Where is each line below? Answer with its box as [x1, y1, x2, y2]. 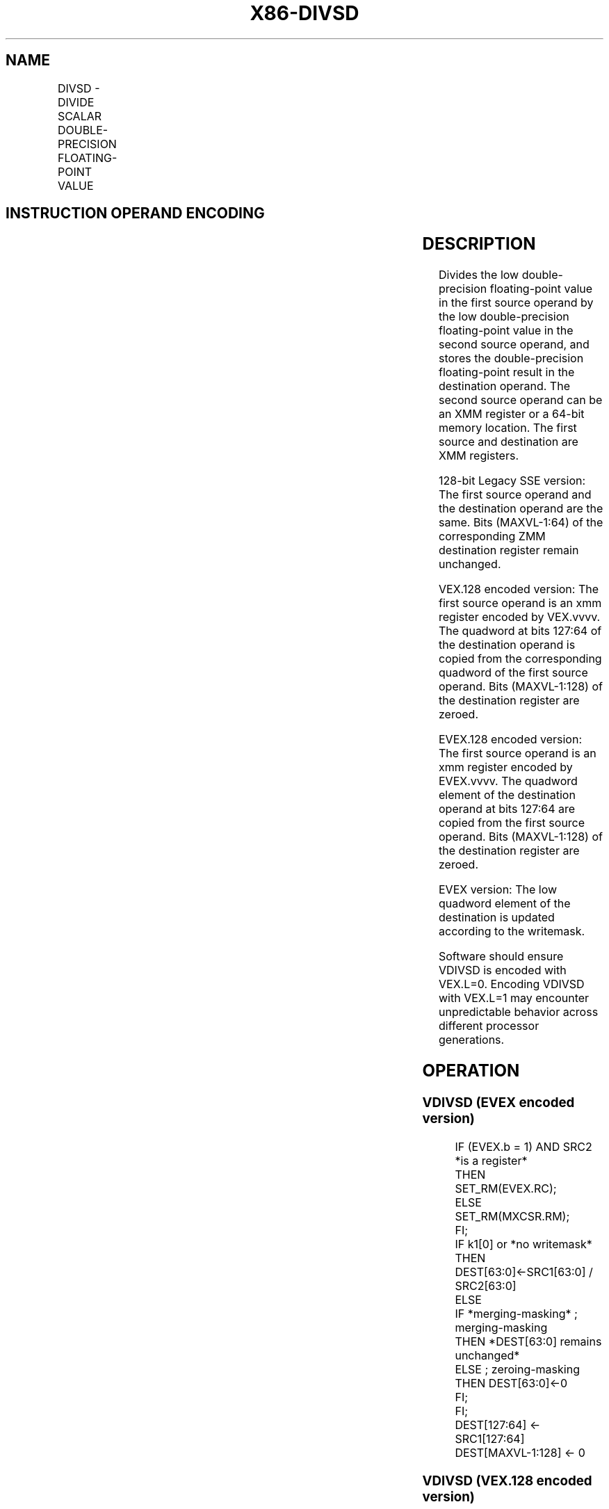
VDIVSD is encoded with [439, 963, 567, 978]
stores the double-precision [439, 351, 584, 366]
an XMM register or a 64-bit [439, 407, 585, 421]
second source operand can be [439, 393, 603, 407]
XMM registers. [439, 449, 519, 463]
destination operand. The [439, 379, 570, 394]
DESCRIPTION [422, 234, 536, 255]
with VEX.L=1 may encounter [439, 991, 590, 1006]
